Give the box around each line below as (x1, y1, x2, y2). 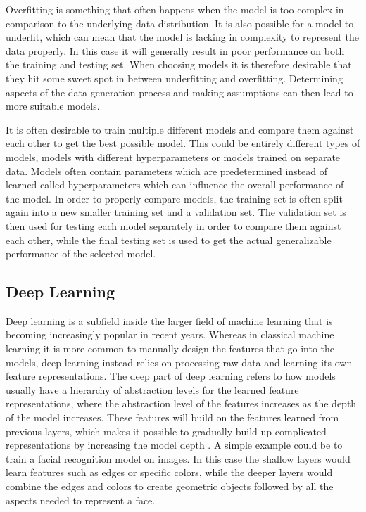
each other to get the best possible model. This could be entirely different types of (6, 136, 360, 151)
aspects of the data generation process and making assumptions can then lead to (6, 84, 353, 99)
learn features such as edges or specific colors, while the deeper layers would (6, 465, 333, 480)
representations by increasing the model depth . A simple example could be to (6, 437, 343, 452)
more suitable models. (6, 98, 100, 113)
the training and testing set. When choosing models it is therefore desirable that (6, 57, 352, 72)
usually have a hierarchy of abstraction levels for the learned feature (6, 382, 299, 397)
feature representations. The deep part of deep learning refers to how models (6, 369, 336, 383)
